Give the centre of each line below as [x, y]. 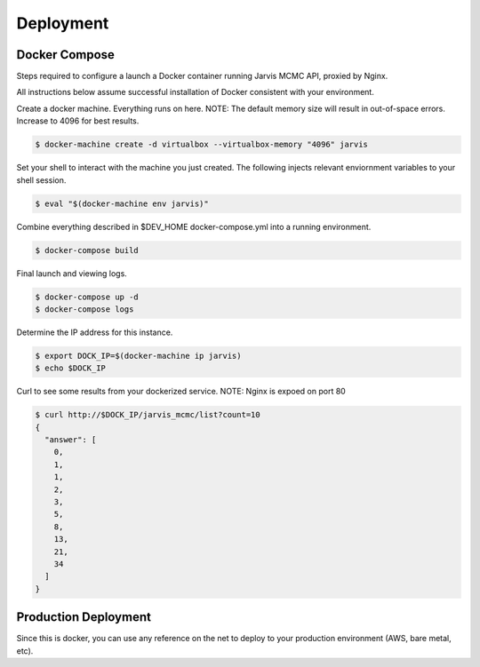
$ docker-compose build [87, 250]
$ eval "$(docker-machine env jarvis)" [122, 203]
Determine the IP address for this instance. [95, 332]
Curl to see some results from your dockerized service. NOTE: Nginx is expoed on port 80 [181, 392]
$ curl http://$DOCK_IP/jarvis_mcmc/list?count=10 [148, 415]
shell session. [41, 180]
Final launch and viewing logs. [72, 273]
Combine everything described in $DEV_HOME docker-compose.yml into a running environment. [194, 226]
